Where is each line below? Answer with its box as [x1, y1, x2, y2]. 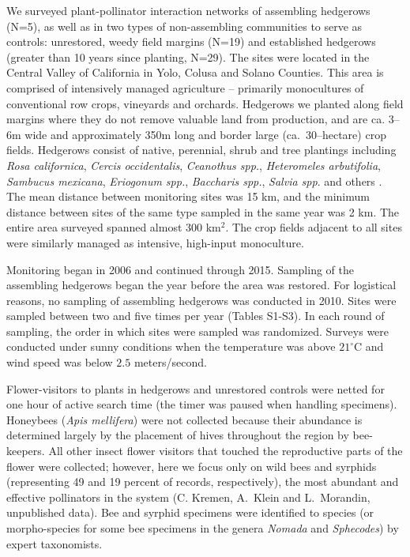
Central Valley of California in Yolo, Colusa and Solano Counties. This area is [6, 64, 384, 81]
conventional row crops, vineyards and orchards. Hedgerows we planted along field [6, 95, 404, 111]
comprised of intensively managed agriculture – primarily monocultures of [6, 79, 364, 96]
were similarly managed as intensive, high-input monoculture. [6, 234, 304, 250]
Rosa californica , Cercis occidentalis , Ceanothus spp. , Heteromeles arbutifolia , [6, 156, 381, 173]
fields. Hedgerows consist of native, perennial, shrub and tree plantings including [6, 141, 397, 158]
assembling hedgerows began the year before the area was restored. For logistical [6, 277, 397, 293]
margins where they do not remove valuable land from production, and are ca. [6, 111, 386, 127]
